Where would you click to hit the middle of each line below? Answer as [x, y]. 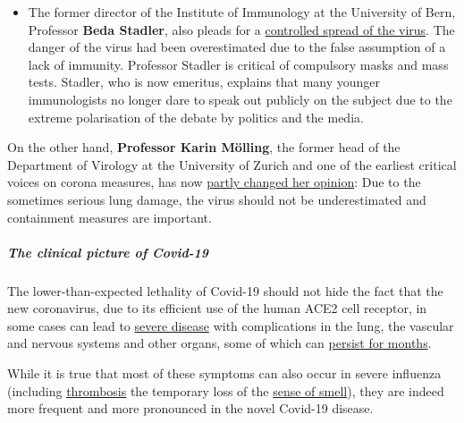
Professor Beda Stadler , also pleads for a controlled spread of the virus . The [241, 29]
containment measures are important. [110, 217]
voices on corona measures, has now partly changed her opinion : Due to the [214, 182]
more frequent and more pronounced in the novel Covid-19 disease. [190, 408]
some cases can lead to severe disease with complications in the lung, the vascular [231, 325]
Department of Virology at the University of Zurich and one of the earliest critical [232, 164]
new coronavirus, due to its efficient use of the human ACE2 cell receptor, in [217, 308]
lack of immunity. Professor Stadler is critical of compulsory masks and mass [238, 64]
